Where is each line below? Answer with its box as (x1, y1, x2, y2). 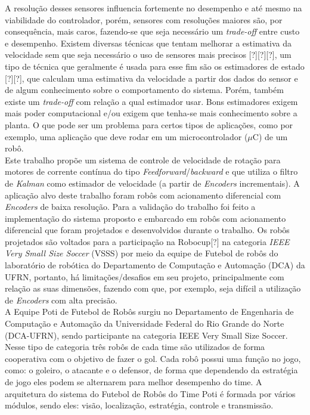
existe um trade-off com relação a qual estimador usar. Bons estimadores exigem (5, 95, 298, 107)
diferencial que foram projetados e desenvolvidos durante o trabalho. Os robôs (5, 224, 290, 236)
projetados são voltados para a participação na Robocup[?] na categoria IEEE (5, 235, 290, 247)
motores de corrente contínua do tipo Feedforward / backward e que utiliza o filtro (5, 165, 298, 178)
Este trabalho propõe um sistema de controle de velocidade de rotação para (5, 153, 281, 166)
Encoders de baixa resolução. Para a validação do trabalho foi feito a (5, 200, 256, 213)
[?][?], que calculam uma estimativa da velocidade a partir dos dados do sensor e (5, 72, 298, 84)
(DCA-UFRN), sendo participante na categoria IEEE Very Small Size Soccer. (5, 329, 288, 341)
